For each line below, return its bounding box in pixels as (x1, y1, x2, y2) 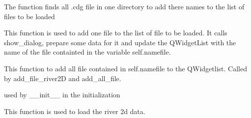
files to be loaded (4, 11, 55, 21)
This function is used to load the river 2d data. (4, 106, 145, 116)
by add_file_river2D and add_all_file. (4, 73, 121, 83)
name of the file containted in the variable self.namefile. (4, 47, 171, 57)
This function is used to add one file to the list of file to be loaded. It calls (4, 28, 227, 38)
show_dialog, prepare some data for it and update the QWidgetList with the (4, 37, 236, 47)
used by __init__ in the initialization (4, 89, 120, 100)
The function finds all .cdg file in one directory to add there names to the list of (4, 1, 245, 11)
